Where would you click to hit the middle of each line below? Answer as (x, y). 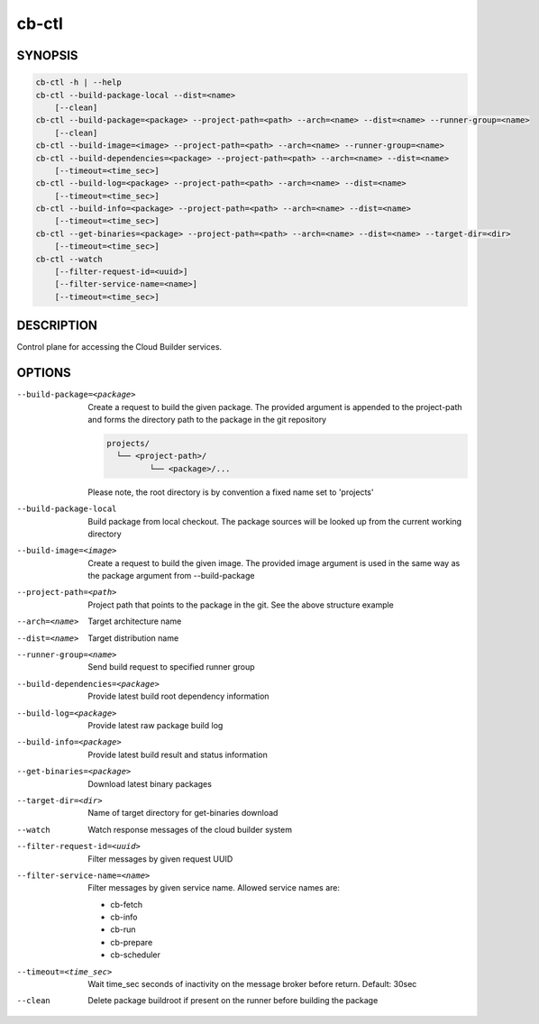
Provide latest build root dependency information (178, 696)
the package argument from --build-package (171, 576)
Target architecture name (135, 621)
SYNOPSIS (47, 55)
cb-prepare (132, 942)
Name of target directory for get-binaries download (183, 813)
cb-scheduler (136, 955)
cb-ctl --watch (69, 259)
